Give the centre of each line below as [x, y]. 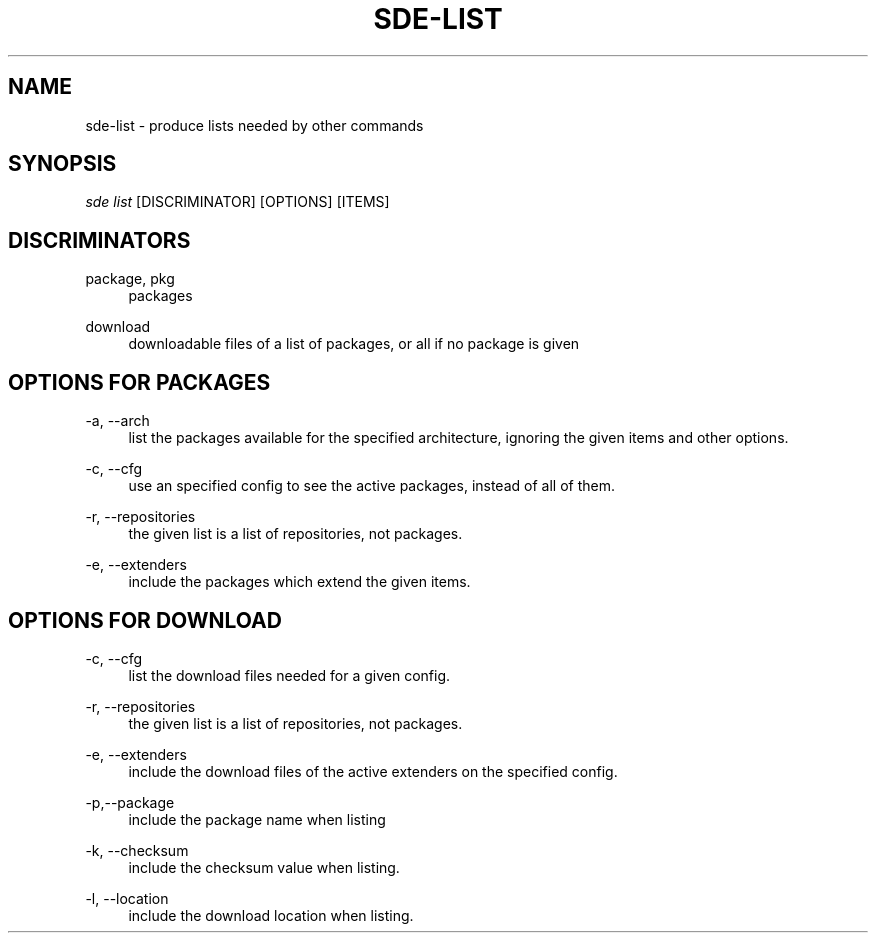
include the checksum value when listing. [264, 867]
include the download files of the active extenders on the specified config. [373, 771]
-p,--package [130, 802]
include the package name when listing [257, 819]
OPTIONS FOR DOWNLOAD [145, 620]
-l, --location [127, 898]
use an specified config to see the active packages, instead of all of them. [371, 486]
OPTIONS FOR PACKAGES [139, 382]
